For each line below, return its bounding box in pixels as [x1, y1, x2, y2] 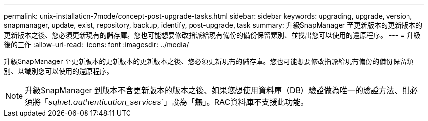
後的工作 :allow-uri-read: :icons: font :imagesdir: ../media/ [4, 40, 189, 49]
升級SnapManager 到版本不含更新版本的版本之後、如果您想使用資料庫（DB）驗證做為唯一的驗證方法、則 [25, 85, 410, 95]
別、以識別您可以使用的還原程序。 [4, 67, 113, 75]
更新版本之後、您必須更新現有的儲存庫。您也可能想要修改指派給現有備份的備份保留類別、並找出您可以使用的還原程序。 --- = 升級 [4, 31, 421, 39]
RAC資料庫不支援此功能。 [214, 97, 309, 107]
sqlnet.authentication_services [48, 97, 161, 107]
